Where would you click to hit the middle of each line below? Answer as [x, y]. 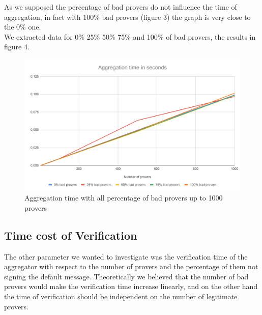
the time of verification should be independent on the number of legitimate [121, 296]
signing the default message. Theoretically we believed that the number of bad [126, 276]
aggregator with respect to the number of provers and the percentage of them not [131, 266]
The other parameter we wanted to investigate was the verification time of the [126, 256]
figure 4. [17, 47]
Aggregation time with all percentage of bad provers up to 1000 [124, 198]
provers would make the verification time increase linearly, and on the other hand [131, 286]
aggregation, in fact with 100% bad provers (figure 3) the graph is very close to [127, 17]
